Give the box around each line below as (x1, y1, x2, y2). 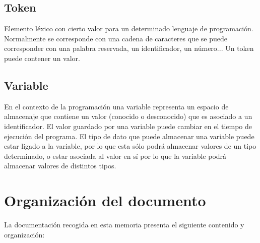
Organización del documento (4, 190, 206, 211)
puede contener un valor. (4, 52, 80, 63)
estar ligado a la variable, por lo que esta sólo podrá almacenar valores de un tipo (4, 141, 256, 151)
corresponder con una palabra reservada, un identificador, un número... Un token (4, 43, 254, 53)
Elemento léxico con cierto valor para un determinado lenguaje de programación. (4, 23, 253, 34)
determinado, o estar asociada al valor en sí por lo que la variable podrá (4, 150, 227, 161)
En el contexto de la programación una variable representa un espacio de (4, 101, 229, 111)
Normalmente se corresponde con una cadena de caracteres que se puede (4, 33, 227, 43)
